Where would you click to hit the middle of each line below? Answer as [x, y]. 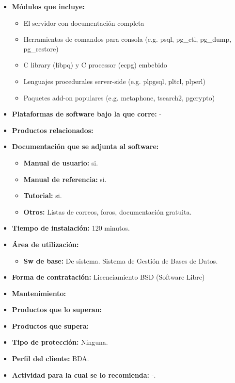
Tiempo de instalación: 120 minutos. [71, 228]
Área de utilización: [45, 244]
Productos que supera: [50, 325]
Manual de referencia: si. [65, 179]
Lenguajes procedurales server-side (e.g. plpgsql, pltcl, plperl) [114, 81]
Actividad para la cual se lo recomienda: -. [84, 375]
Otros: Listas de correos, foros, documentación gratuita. [108, 211]
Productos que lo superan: [57, 309]
